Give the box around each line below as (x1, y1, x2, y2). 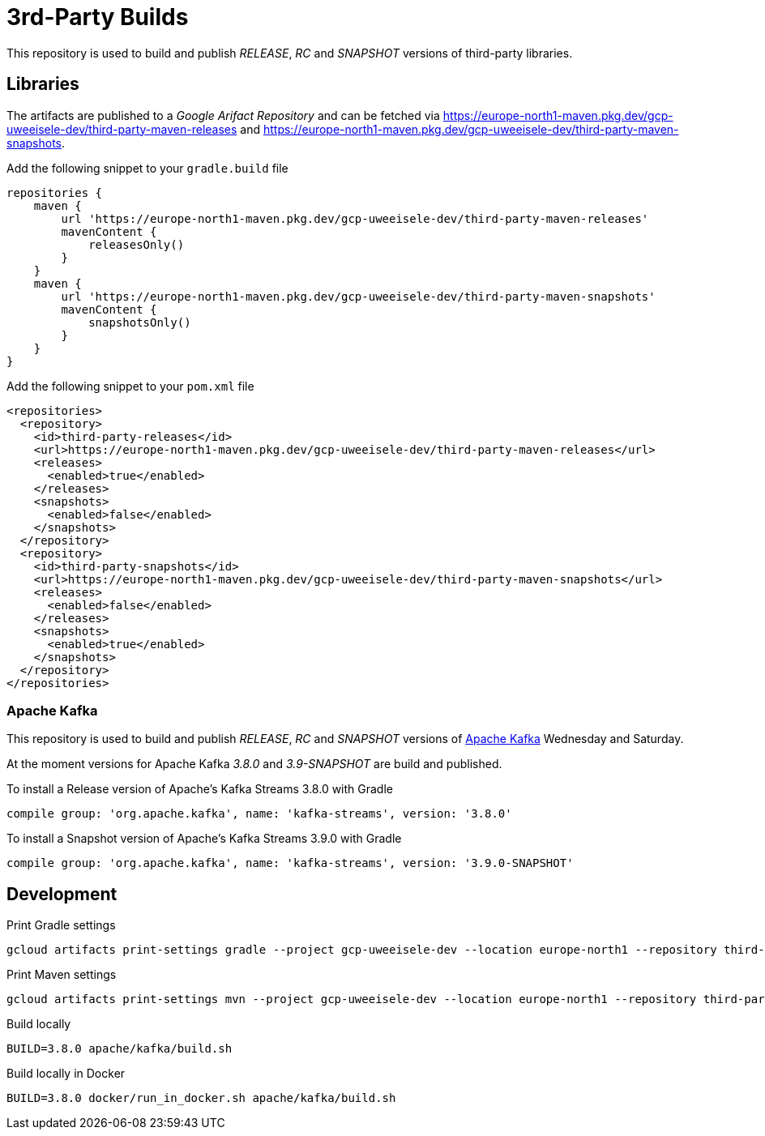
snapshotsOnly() (88, 315, 191, 329)
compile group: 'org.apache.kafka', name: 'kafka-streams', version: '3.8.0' (6, 807, 512, 821)
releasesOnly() (88, 237, 185, 251)
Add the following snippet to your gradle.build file (6, 160, 288, 175)
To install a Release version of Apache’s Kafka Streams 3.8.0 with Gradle (6, 782, 393, 796)
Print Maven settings (6, 967, 117, 982)
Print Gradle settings (6, 918, 116, 933)
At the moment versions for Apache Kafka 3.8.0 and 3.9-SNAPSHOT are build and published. (6, 757, 502, 771)
